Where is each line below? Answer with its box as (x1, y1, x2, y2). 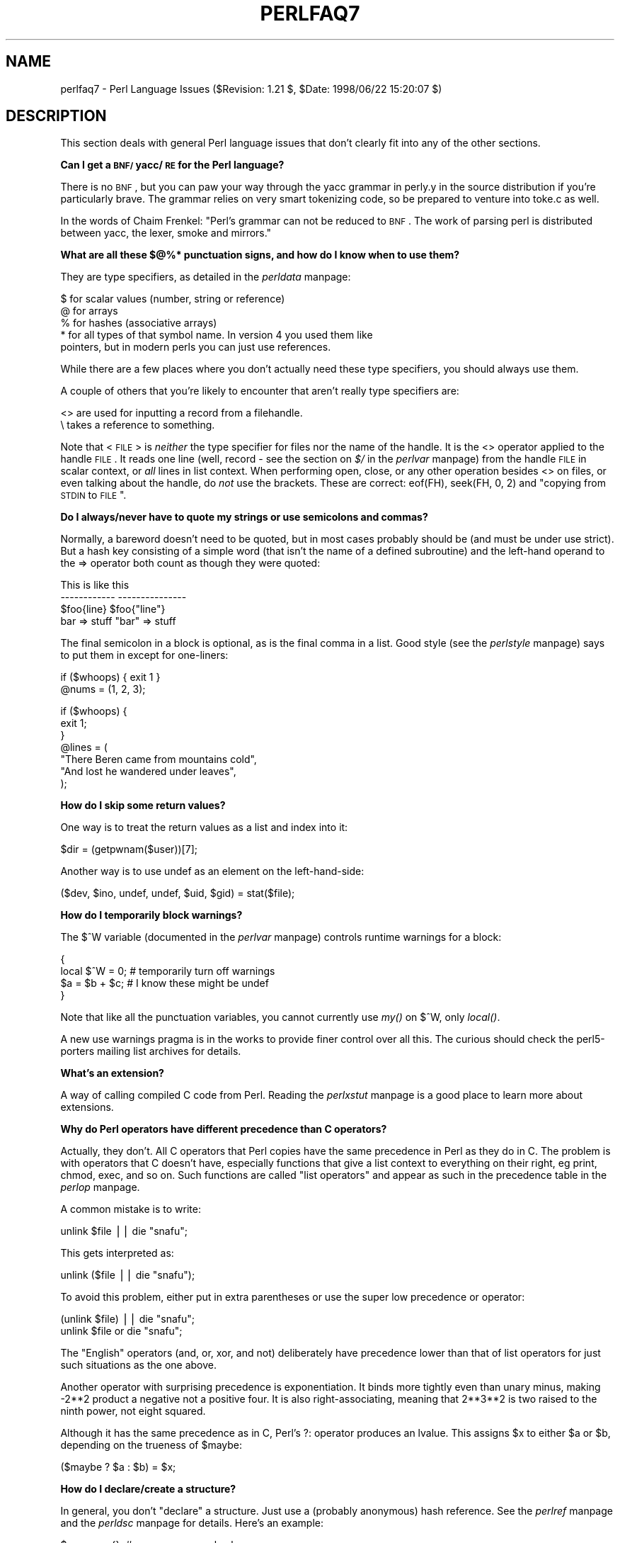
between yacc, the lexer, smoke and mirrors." (60, 227, 272, 239)
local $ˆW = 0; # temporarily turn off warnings (60, 965, 275, 978)
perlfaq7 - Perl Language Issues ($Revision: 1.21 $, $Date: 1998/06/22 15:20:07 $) (60, 82, 442, 95)
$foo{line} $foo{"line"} (60, 603, 166, 616)
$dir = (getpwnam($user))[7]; (60, 843, 197, 856)
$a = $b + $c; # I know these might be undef (60, 977, 269, 990)
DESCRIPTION (6, 107, 107, 125)
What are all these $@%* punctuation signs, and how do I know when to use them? (60, 249, 460, 261)
